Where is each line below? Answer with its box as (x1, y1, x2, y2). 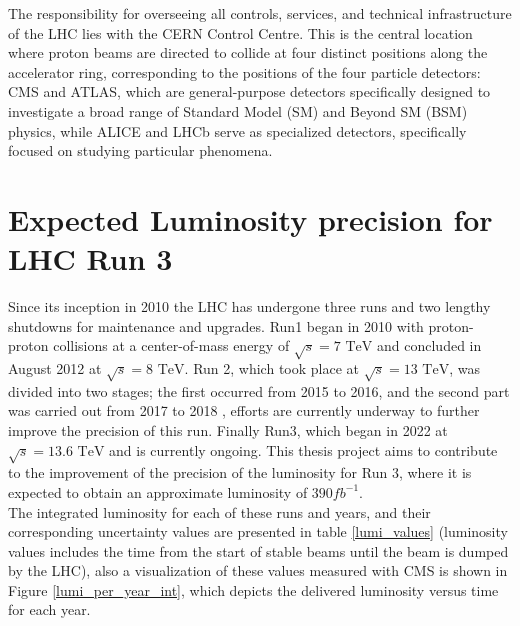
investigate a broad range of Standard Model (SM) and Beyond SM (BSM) (8, 100, 468, 121)
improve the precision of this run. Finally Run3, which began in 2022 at (8, 419, 448, 440)
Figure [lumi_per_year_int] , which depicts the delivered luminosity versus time (8, 579, 499, 600)
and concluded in (377, 335, 482, 356)
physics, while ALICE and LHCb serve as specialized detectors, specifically (8, 120, 467, 141)
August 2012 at (8, 358, 102, 379)
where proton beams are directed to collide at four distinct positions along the (8, 42, 488, 63)
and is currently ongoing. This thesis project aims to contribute (109, 439, 498, 460)
